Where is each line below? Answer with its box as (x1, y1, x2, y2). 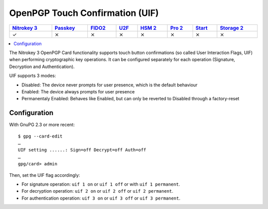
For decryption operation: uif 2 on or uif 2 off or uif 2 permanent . (21, 188, 174, 194)
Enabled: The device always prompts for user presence (21, 88, 135, 94)
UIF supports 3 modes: (9, 72, 57, 79)
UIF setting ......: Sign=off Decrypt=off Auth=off (18, 147, 146, 153)
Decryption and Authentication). (9, 64, 75, 70)
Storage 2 (220, 24, 244, 31)
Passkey (55, 24, 75, 31)
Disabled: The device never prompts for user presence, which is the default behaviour (21, 82, 198, 88)
